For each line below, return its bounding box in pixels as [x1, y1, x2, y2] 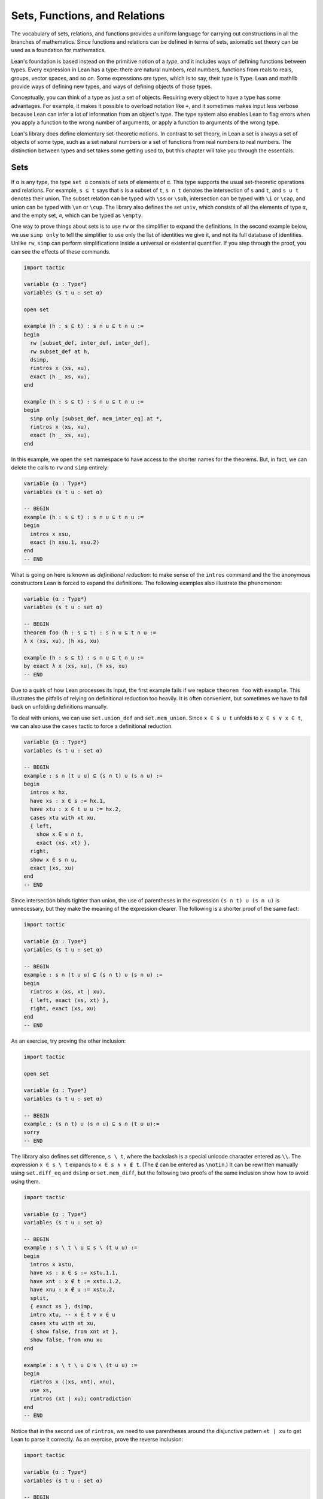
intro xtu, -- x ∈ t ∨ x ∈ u [30, 1311, 116, 1319]
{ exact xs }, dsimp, [30, 1303, 94, 1310]
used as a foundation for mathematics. [11, 47, 106, 54]
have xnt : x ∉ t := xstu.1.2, [30, 1278, 122, 1284]
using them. [11, 1178, 41, 1185]
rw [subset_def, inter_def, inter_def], [30, 339, 150, 347]
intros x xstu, [30, 1261, 75, 1268]
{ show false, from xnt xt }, [30, 1328, 119, 1335]
